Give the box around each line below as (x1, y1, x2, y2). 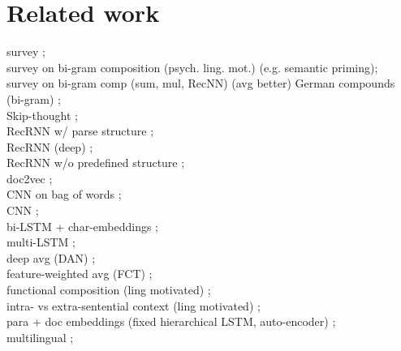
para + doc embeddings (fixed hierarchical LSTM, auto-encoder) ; (6, 313, 336, 330)
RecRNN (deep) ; (6, 138, 93, 155)
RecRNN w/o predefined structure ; (6, 154, 185, 171)
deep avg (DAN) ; (6, 249, 96, 266)
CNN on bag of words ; (6, 186, 122, 203)
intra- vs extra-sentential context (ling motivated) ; (6, 297, 261, 314)
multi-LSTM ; (6, 233, 75, 250)
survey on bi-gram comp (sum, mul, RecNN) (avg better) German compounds (6, 75, 395, 92)
